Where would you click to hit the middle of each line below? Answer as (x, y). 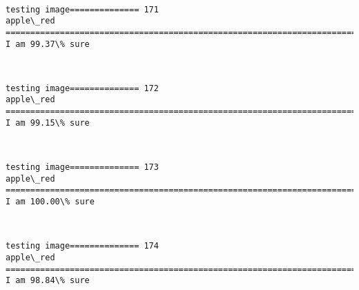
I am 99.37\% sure (48, 44)
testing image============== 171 (82, 9)
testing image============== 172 (82, 88)
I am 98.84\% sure (48, 281)
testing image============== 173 (82, 167)
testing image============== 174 (82, 246)
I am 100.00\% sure (50, 202)
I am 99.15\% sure (48, 123)
